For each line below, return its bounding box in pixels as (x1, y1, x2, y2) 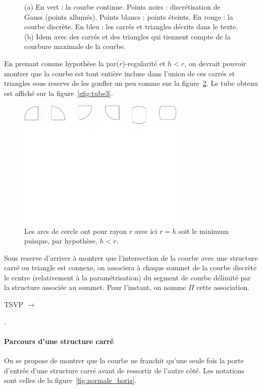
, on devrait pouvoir (184, 58, 246, 68)
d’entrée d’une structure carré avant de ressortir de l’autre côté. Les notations (4, 365, 245, 375)
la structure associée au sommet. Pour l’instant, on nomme (4, 282, 186, 293)
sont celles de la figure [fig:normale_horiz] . (4, 375, 137, 385)
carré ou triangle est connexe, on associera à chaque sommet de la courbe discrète (4, 262, 257, 273)
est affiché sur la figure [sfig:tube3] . (4, 87, 113, 98)
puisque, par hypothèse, (24, 235, 97, 246)
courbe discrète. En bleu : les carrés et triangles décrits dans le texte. (24, 21, 238, 32)
